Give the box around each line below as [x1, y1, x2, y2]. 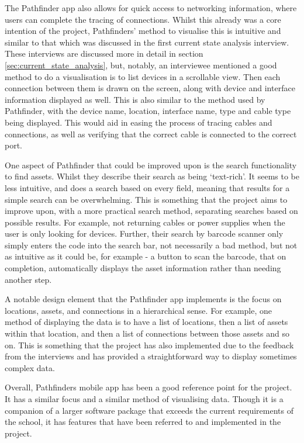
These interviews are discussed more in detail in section [5, 47, 203, 60]
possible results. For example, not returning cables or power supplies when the [5, 216, 285, 228]
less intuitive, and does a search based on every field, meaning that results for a [5, 181, 290, 193]
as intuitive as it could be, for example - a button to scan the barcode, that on [5, 250, 286, 262]
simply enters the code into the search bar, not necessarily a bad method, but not [5, 238, 298, 251]
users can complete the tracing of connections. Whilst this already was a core [5, 13, 281, 25]
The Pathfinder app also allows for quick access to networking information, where [5, 2, 297, 13]
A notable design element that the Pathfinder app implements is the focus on [5, 293, 282, 305]
